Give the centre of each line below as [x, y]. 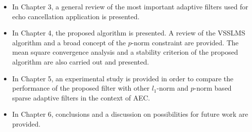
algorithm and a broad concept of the [69, 42]
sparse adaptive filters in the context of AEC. [81, 97]
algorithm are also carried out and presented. [80, 61]
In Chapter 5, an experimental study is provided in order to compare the [123, 78]
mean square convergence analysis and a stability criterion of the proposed [125, 52]
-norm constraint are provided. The [185, 42]
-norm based [213, 88]
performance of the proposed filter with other [81, 88]
